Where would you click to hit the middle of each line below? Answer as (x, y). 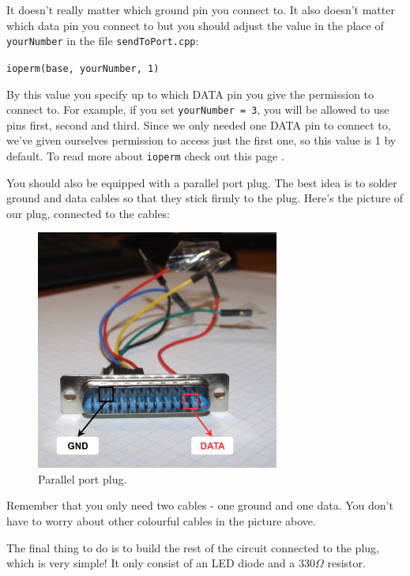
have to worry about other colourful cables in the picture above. (161, 521)
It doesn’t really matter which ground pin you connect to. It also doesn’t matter (201, 9)
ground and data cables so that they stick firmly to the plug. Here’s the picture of (205, 198)
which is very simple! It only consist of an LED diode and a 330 (161, 563)
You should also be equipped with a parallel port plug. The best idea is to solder (202, 182)
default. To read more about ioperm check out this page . (145, 155)
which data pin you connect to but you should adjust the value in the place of (195, 25)
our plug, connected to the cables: (88, 213)
